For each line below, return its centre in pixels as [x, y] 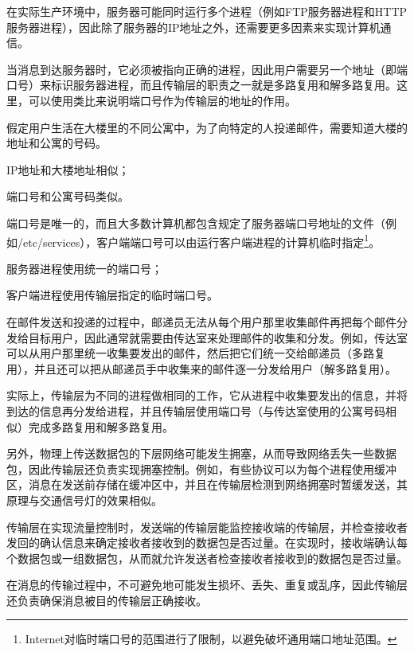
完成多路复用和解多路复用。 [101, 426]
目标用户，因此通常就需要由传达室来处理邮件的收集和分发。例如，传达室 [218, 337]
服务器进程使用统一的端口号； [84, 268]
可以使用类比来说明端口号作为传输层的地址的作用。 [162, 100]
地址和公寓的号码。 [57, 143]
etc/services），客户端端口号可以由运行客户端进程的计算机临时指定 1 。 [201, 240]
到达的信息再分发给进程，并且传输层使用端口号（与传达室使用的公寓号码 [196, 410]
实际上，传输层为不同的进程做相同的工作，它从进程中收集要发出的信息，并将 [207, 395]
